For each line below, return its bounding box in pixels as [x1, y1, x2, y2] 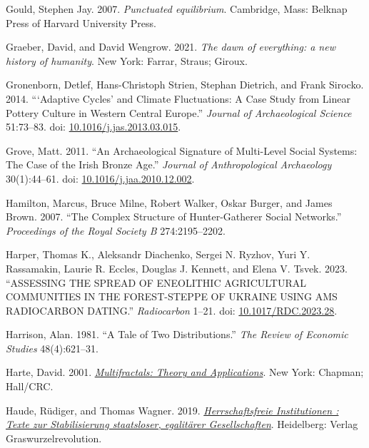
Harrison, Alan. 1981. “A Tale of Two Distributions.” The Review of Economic [6, 327, 348, 342]
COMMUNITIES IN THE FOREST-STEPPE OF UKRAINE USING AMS [6, 289, 338, 304]
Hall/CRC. [6, 379, 54, 394]
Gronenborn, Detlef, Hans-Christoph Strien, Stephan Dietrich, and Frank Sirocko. [6, 77, 364, 92]
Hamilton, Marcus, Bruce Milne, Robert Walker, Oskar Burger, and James [6, 195, 333, 210]
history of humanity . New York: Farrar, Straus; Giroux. [6, 53, 248, 68]
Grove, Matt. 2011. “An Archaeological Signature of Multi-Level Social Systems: [6, 143, 358, 158]
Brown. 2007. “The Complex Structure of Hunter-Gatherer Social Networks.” [6, 209, 342, 224]
